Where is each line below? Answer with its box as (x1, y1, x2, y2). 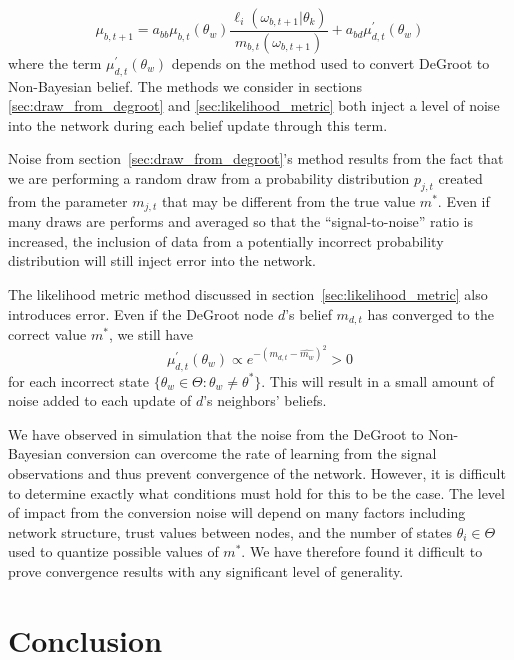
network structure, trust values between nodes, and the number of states (8, 521, 452, 542)
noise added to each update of (8, 390, 192, 411)
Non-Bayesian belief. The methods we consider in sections (8, 75, 363, 96)
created (438, 168, 483, 189)
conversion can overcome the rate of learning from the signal (66, 443, 437, 464)
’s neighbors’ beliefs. (203, 390, 327, 411)
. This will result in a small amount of (261, 370, 495, 391)
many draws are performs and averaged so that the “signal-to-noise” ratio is (8, 211, 473, 232)
